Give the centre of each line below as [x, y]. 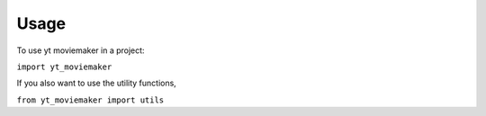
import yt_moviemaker [64, 67]
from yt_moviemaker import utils [90, 100]
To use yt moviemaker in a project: [81, 50]
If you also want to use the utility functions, [97, 83]
